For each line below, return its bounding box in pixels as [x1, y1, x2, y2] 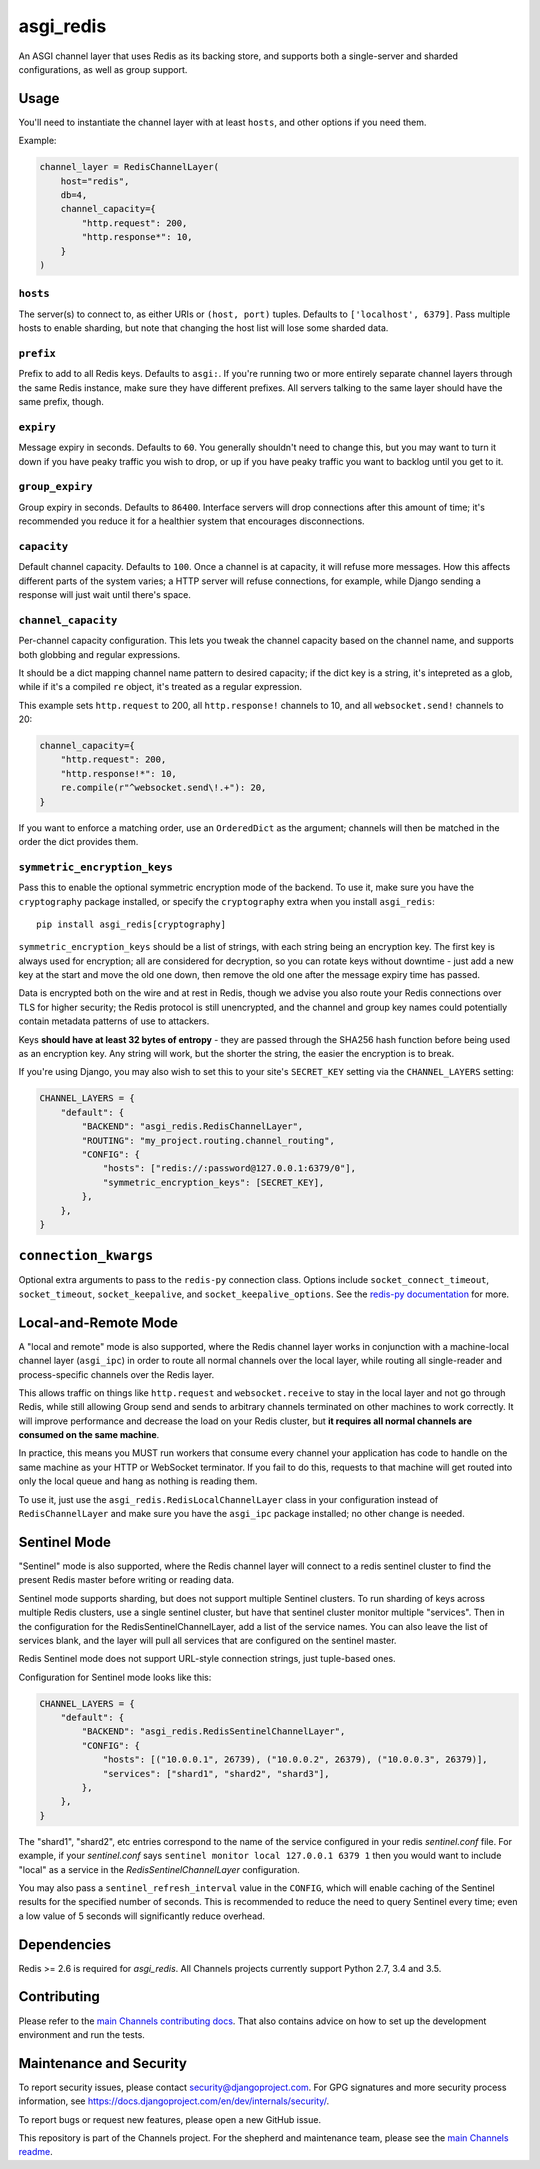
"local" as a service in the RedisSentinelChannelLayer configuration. [18, 1863, 300, 1875]
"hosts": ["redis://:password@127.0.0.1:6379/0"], [102, 1163, 357, 1174]
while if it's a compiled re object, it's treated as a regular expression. [18, 681, 303, 693]
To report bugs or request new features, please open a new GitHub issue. [18, 2113, 322, 2125]
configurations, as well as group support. [18, 63, 188, 75]
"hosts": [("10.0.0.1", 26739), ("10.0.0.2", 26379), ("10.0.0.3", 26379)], [102, 1754, 489, 1765]
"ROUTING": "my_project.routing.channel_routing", [81, 1135, 335, 1146]
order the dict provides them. [18, 836, 139, 847]
